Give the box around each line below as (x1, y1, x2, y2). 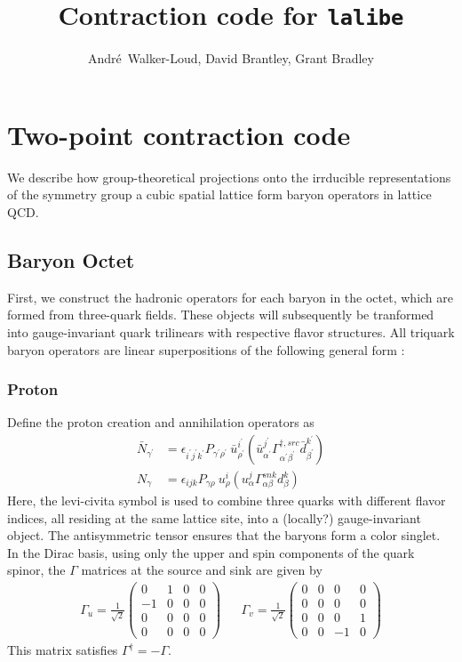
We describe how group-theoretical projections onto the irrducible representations (7, 167, 451, 186)
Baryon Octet (7, 246, 135, 273)
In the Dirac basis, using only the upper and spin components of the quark (7, 543, 415, 561)
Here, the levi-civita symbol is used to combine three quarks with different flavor (7, 491, 446, 510)
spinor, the (7, 561, 66, 579)
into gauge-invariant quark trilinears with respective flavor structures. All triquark (7, 322, 455, 341)
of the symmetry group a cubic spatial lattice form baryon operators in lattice (7, 185, 432, 204)
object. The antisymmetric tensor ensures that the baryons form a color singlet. (7, 526, 441, 545)
